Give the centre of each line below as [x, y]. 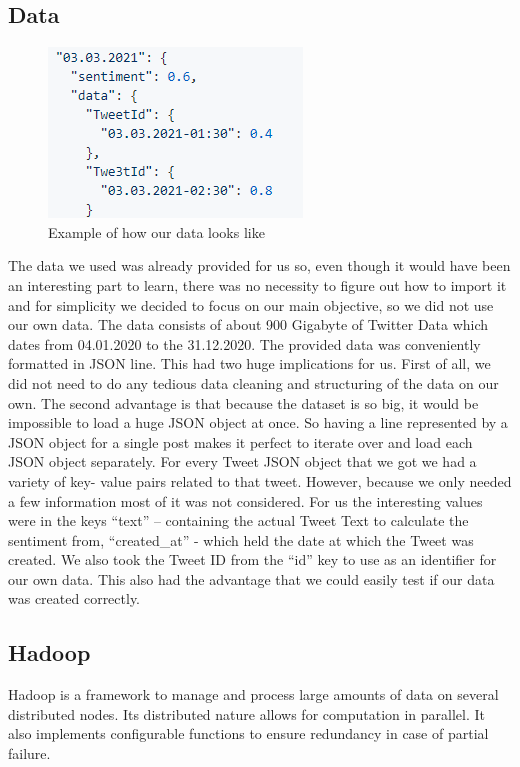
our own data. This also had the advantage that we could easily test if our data [251, 578]
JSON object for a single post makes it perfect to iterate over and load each [240, 441]
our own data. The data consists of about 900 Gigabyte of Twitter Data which [248, 324]
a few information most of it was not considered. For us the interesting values [245, 500]
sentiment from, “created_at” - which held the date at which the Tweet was [241, 539]
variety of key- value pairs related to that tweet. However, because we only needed [260, 480]
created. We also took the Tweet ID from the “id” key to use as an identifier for [252, 559]
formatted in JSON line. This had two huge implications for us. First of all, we [249, 363]
